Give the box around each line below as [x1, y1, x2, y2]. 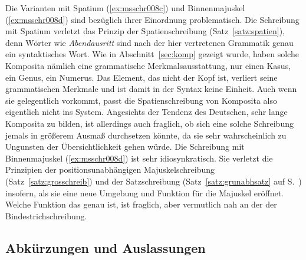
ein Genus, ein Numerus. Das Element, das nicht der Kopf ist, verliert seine [5, 71, 278, 83]
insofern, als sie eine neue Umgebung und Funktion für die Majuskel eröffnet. [5, 186, 284, 199]
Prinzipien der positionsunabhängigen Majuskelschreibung [5, 163, 215, 176]
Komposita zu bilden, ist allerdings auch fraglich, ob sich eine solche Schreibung [5, 117, 294, 129]
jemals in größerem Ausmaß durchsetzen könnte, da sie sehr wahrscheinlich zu [5, 129, 287, 141]
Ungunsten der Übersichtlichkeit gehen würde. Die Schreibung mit [5, 140, 245, 153]
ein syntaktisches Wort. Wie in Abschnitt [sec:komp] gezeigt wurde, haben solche [5, 48, 299, 60]
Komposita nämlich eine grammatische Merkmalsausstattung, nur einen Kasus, [5, 59, 291, 71]
